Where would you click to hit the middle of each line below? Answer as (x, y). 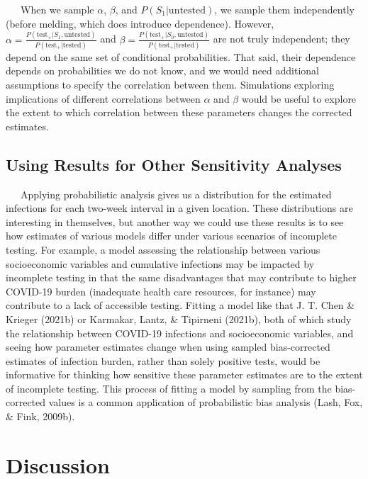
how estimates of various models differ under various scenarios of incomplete (171, 236)
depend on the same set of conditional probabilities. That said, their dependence (181, 56)
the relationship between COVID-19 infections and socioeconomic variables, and (180, 333)
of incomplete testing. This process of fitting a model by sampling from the (169, 388)
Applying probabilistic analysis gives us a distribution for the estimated (176, 194)
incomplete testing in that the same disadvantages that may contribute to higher (181, 277)
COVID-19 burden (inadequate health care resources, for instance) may (161, 291)
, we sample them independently (284, 9)
